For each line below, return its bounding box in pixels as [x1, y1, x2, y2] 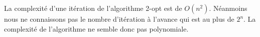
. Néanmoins [209, 3, 247, 13]
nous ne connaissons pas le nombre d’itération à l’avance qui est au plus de [4, 14, 234, 24]
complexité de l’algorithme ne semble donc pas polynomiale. [4, 23, 189, 34]
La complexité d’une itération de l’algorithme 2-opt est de [4, 3, 182, 13]
